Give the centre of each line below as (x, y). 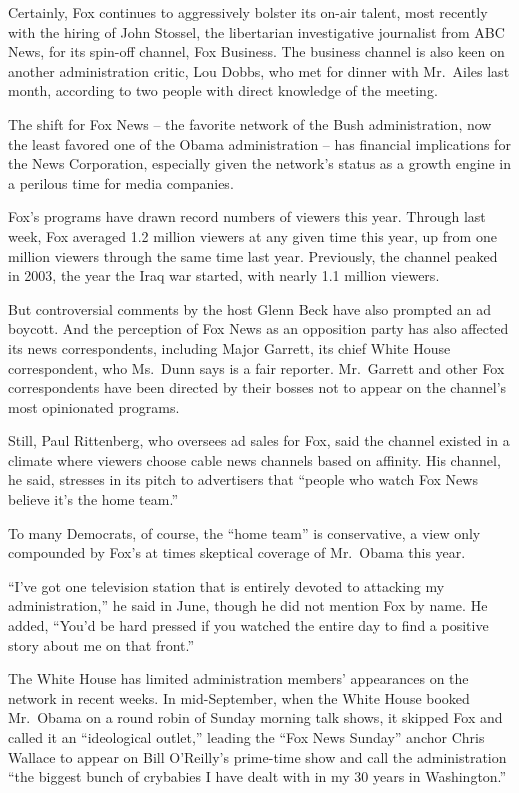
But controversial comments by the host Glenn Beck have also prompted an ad (250, 308)
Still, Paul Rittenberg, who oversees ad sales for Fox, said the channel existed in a (259, 440)
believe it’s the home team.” (93, 499)
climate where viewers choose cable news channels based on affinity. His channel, (254, 459)
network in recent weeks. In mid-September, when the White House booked (239, 697)
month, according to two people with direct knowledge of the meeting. (223, 90)
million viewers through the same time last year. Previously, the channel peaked (253, 255)
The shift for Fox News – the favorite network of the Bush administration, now (250, 123)
